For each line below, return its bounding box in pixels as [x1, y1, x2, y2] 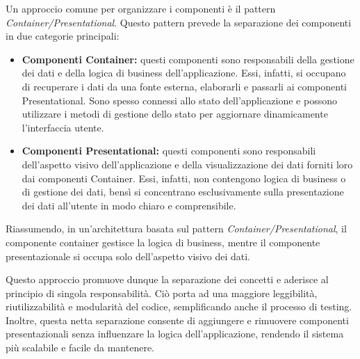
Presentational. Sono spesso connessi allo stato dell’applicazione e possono [22, 93, 337, 107]
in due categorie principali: [6, 29, 120, 43]
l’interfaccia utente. [22, 120, 104, 134]
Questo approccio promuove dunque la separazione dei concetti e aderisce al [6, 272, 329, 287]
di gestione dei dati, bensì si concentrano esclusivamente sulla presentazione [22, 184, 344, 199]
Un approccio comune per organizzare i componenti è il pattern [6, 1, 276, 15]
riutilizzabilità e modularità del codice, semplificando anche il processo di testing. [6, 299, 352, 314]
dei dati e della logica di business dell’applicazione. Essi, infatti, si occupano [22, 65, 346, 80]
